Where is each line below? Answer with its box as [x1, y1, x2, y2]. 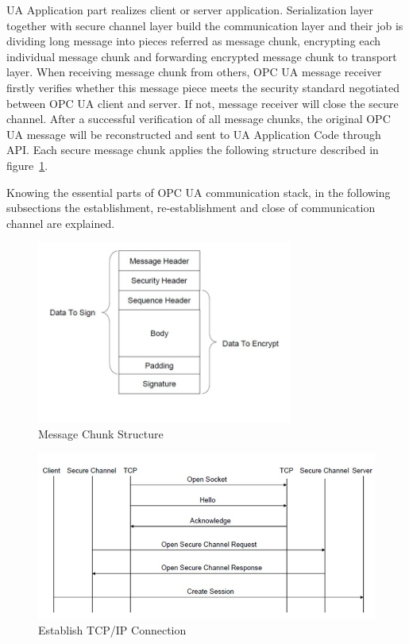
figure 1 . [6, 156, 48, 173]
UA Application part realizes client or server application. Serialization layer [6, 2, 374, 17]
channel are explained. [6, 214, 115, 231]
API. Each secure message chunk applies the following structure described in [6, 141, 379, 158]
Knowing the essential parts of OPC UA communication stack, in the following [6, 183, 391, 200]
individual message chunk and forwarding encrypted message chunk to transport [6, 48, 397, 64]
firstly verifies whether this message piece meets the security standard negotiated [6, 79, 400, 95]
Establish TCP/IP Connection [38, 622, 187, 638]
